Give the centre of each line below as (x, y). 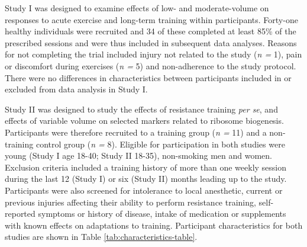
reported (20, 214)
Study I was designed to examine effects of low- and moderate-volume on (137, 8)
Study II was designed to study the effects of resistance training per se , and (141, 109)
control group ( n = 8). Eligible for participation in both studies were (160, 144)
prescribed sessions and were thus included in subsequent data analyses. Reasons (151, 42)
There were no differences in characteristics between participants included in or (148, 77)
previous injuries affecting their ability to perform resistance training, (130, 202)
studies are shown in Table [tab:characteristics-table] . (101, 237)
